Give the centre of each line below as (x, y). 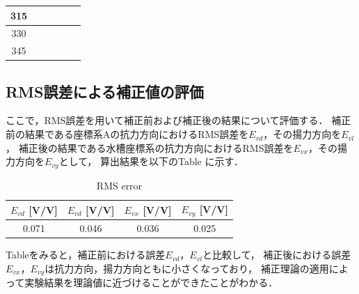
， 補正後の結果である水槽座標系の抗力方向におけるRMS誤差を (150, 147)
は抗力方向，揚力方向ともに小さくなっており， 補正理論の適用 (187, 268)
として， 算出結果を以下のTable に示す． (151, 161)
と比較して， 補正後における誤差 (277, 255)
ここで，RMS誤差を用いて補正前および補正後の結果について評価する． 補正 (178, 120)
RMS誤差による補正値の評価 (105, 91)
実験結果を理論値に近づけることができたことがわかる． (151, 283)
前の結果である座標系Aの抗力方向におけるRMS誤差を (127, 134)
